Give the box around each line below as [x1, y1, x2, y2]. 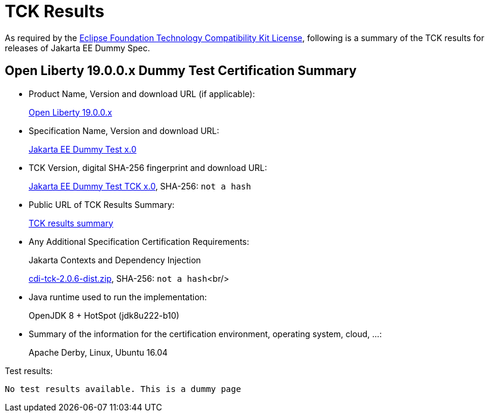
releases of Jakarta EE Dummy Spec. [5, 42, 150, 53]
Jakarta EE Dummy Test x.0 [29, 144, 137, 154]
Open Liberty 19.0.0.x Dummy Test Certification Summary [5, 63, 357, 79]
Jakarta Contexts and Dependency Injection [29, 254, 201, 265]
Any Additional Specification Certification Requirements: [29, 236, 249, 247]
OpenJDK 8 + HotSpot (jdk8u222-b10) [29, 310, 179, 320]
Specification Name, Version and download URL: [29, 125, 219, 136]
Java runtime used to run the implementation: [29, 291, 207, 302]
